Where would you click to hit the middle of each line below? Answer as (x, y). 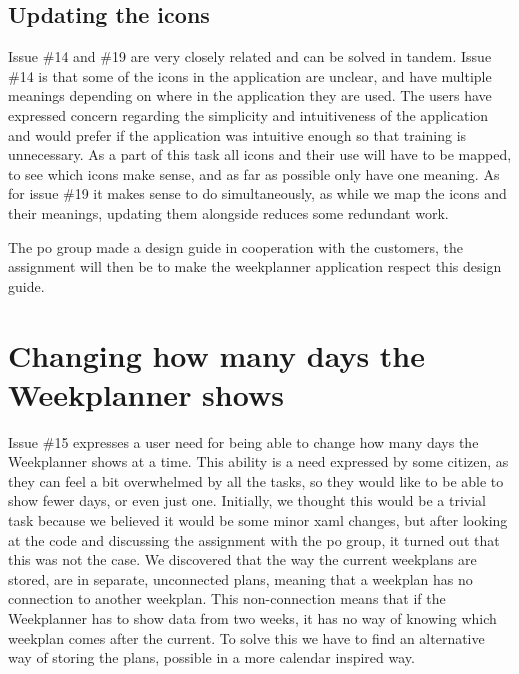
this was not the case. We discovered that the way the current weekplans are (242, 559)
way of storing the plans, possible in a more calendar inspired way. (211, 657)
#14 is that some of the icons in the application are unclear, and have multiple (250, 75)
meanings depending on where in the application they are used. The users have (250, 95)
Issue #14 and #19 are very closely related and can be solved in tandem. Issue (250, 56)
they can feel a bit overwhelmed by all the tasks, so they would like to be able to (256, 480)
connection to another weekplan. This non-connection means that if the (227, 598)
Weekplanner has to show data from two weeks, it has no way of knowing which (252, 617)
